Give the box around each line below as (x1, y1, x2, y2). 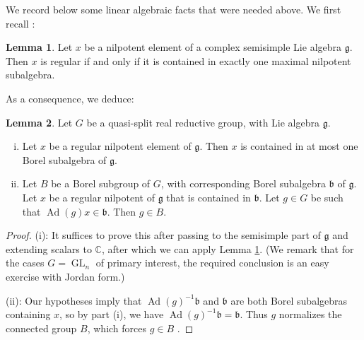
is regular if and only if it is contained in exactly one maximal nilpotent (40, 53, 351, 68)
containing (6, 307, 51, 322)
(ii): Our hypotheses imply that (6, 293, 142, 307)
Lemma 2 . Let (6, 115, 73, 129)
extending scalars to (6, 241, 92, 256)
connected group (6, 320, 77, 335)
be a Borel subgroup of (51, 176, 151, 191)
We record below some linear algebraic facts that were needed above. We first (6, 2, 341, 16)
